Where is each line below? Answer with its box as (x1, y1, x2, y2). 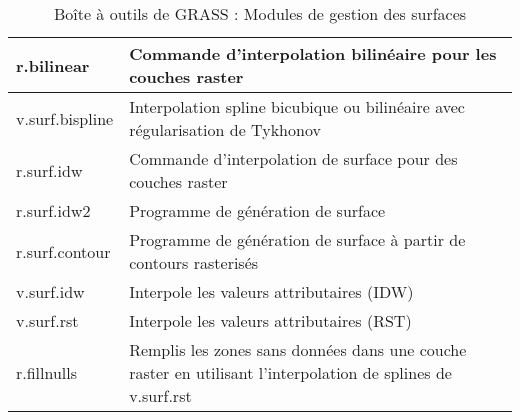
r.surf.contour (16, 239, 111, 263)
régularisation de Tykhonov (129, 118, 321, 141)
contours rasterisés (129, 251, 259, 274)
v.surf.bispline (16, 106, 114, 130)
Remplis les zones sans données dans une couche (129, 338, 467, 361)
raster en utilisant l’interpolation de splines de (129, 361, 452, 384)
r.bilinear (16, 53, 90, 77)
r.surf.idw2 (16, 199, 91, 222)
